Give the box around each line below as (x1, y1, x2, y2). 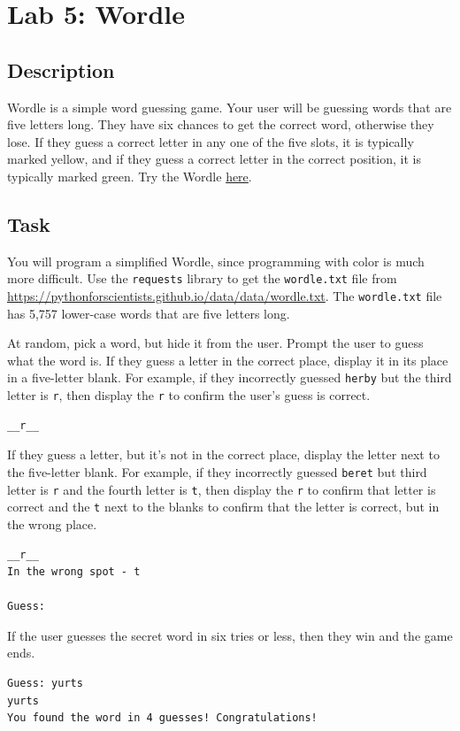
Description (7, 56, 115, 83)
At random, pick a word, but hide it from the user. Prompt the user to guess (7, 334, 424, 352)
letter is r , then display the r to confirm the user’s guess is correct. (7, 386, 371, 404)
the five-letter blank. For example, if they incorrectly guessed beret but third (7, 462, 427, 481)
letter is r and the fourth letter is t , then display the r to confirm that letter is (7, 480, 436, 498)
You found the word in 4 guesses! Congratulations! (7, 712, 318, 725)
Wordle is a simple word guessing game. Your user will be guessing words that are (7, 97, 452, 116)
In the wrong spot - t (7, 566, 141, 579)
